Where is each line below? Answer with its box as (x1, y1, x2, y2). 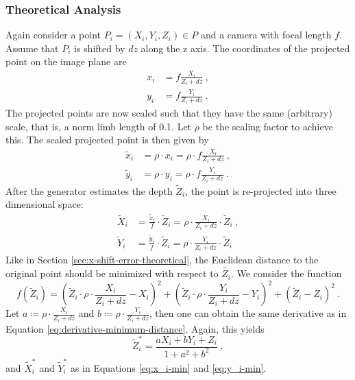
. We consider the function (231, 266, 342, 281)
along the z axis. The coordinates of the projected (140, 40, 350, 55)
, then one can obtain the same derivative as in (149, 306, 347, 320)
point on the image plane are (5, 54, 127, 69)
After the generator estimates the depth (5, 183, 173, 198)
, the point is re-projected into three (185, 183, 336, 198)
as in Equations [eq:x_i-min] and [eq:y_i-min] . (70, 360, 267, 375)
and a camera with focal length (200, 27, 332, 42)
